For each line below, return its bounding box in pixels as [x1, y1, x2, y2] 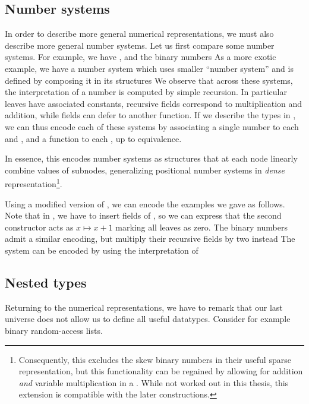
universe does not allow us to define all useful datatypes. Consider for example [5, 313, 291, 325]
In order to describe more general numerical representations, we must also [5, 27, 274, 40]
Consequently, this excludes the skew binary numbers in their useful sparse [18, 353, 291, 365]
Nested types [5, 273, 87, 291]
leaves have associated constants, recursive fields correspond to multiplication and [5, 97, 302, 109]
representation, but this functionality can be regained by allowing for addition [18, 365, 303, 377]
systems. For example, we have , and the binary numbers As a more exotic [5, 50, 276, 63]
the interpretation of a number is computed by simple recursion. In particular [5, 86, 287, 98]
